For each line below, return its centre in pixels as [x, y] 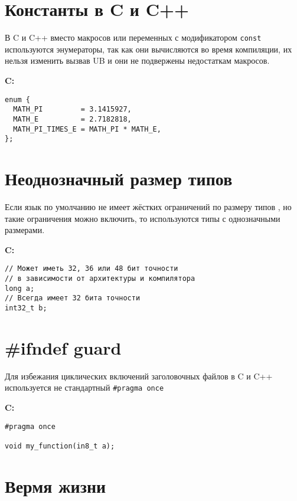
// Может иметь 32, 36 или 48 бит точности [92, 269]
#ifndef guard [63, 347]
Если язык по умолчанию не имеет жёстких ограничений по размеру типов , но [148, 206]
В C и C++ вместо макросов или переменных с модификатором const [133, 37]
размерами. [25, 230]
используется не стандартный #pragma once [84, 387]
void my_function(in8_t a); [60, 446]
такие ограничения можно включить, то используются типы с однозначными [143, 218]
